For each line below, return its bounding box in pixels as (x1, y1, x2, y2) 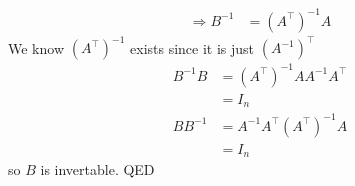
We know (8, 37, 64, 58)
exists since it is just (130, 37, 255, 58)
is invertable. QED (40, 159, 155, 180)
